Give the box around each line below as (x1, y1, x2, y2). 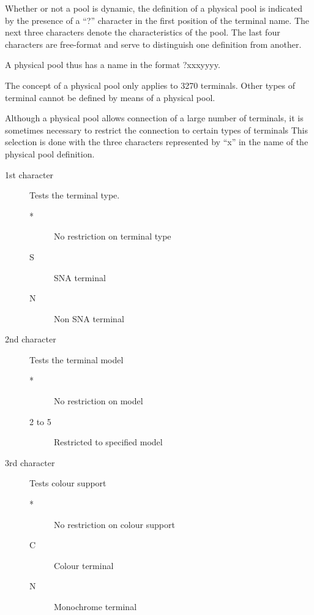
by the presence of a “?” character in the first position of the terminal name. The (5, 13, 309, 26)
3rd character (5, 456, 55, 469)
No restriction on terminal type (54, 230, 171, 243)
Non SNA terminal (54, 312, 124, 325)
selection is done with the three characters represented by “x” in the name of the (5, 135, 308, 148)
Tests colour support (29, 477, 107, 489)
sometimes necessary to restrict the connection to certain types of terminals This (5, 123, 308, 136)
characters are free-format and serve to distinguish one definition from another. (5, 37, 302, 50)
